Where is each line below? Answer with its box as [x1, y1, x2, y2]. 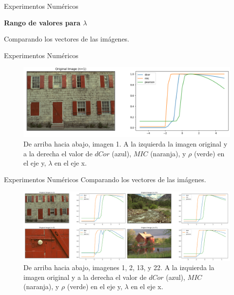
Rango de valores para [4, 17, 80, 27]
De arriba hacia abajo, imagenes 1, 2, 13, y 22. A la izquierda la [23, 262, 214, 273]
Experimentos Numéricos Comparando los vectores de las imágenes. [4, 174, 206, 185]
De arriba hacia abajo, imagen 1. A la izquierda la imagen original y [23, 139, 228, 149]
